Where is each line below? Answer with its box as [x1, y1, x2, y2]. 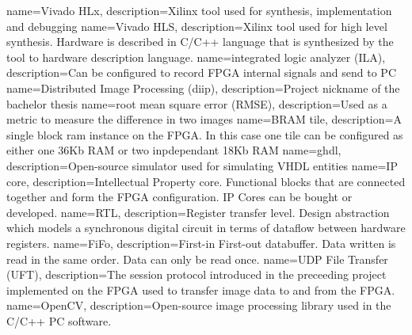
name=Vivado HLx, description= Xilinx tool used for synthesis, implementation [6, 2, 392, 18]
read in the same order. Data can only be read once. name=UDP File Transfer [6, 250, 388, 267]
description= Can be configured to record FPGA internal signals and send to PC [6, 64, 397, 81]
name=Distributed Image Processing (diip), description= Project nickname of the [6, 79, 400, 96]
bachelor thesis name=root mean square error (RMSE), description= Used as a [6, 95, 387, 112]
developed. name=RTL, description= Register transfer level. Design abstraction [6, 204, 390, 220]
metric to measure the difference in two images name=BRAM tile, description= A [6, 111, 402, 128]
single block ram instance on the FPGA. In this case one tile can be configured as [6, 126, 403, 143]
